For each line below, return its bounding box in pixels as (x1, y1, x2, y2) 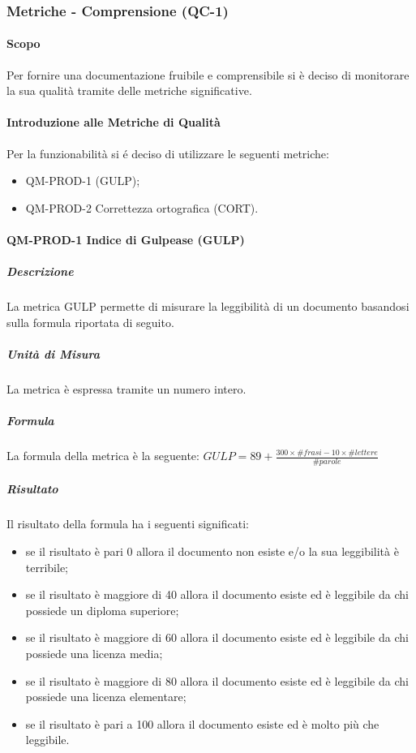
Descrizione (6, 263, 74, 280)
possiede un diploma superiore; (25, 601, 179, 618)
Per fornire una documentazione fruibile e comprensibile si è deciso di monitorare (6, 66, 410, 83)
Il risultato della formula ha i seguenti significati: (6, 515, 249, 532)
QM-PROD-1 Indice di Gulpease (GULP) (6, 231, 245, 247)
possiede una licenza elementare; (25, 688, 187, 705)
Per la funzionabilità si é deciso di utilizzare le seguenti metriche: (6, 144, 329, 161)
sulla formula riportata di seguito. (6, 313, 174, 330)
